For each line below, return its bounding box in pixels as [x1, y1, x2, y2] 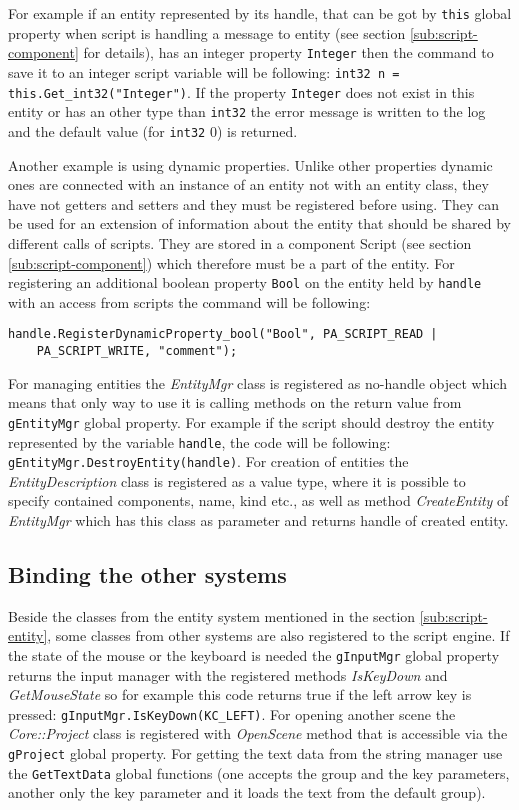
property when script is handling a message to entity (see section [8, 22, 406, 43]
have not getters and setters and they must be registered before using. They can [8, 193, 500, 214]
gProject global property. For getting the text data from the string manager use [8, 743, 503, 764]
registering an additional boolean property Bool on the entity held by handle [8, 272, 482, 293]
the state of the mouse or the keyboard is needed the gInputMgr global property [8, 644, 500, 665]
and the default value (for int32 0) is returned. [8, 120, 298, 141]
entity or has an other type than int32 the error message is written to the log [8, 101, 486, 122]
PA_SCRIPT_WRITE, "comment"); [36, 344, 238, 358]
